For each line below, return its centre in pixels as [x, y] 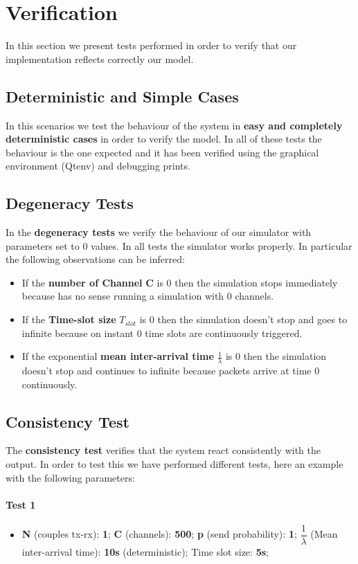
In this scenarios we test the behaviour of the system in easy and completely [174, 125]
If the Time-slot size [69, 319]
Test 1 [21, 504]
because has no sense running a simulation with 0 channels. [148, 296]
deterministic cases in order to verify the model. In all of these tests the [164, 139]
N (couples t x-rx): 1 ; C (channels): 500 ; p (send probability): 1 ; [159, 534]
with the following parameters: [70, 477]
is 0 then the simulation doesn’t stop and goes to [243, 319]
